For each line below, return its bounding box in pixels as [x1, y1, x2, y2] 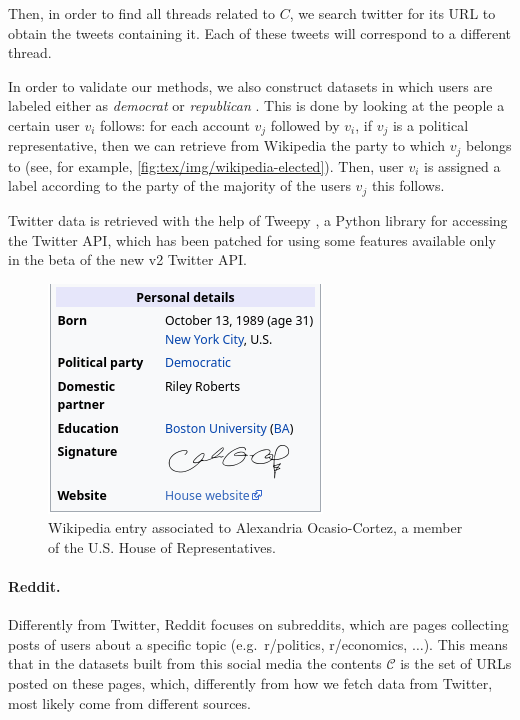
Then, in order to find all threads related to [8, 3, 276, 23]
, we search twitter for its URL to [289, 3, 496, 23]
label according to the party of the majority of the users [8, 175, 351, 196]
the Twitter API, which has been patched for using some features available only [8, 229, 496, 250]
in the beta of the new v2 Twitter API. [8, 249, 248, 270]
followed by [270, 114, 340, 135]
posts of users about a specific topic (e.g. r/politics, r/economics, [8, 633, 408, 654]
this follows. [371, 175, 445, 196]
